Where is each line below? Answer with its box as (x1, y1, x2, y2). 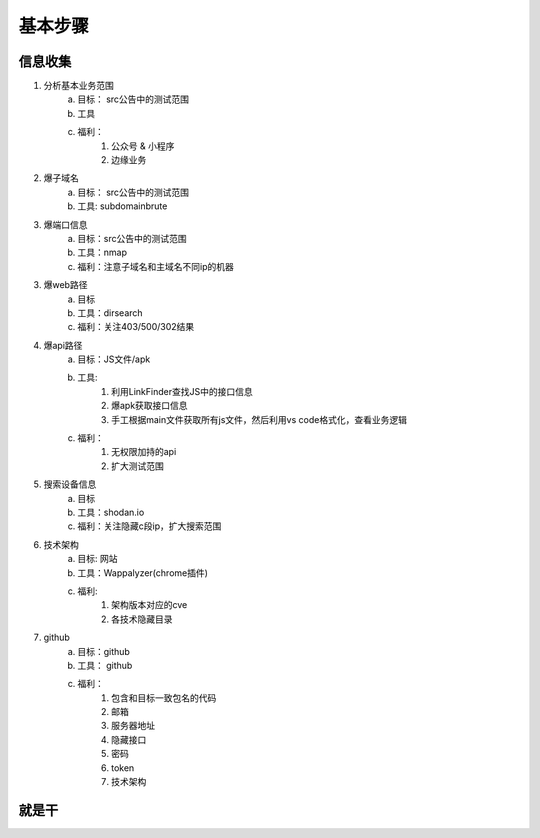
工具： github (77, 659, 133, 671)
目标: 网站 (77, 553, 118, 565)
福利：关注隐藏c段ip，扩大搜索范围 (77, 520, 222, 532)
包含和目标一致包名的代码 (111, 691, 217, 704)
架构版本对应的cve (111, 599, 188, 611)
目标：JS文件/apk (77, 353, 151, 365)
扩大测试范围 (111, 460, 164, 472)
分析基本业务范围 (43, 80, 114, 92)
